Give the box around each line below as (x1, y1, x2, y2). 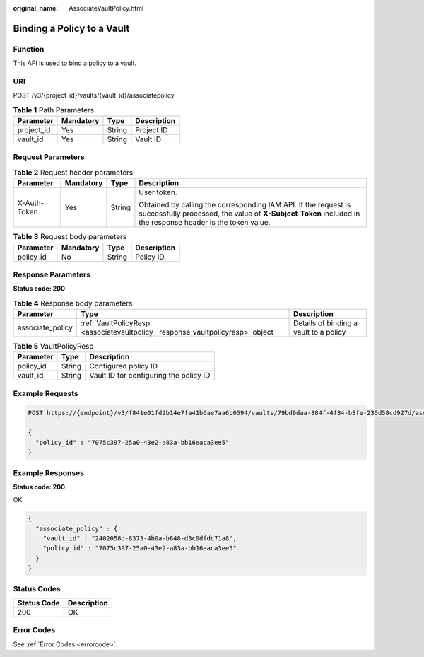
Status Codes (13, 583, 61, 593)
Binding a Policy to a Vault (13, 22, 130, 35)
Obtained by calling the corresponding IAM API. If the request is (139, 200, 351, 210)
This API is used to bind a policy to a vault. (13, 59, 137, 67)
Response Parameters (13, 269, 91, 279)
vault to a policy (293, 327, 346, 337)
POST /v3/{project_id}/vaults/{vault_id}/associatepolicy (13, 91, 175, 100)
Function (13, 44, 45, 54)
